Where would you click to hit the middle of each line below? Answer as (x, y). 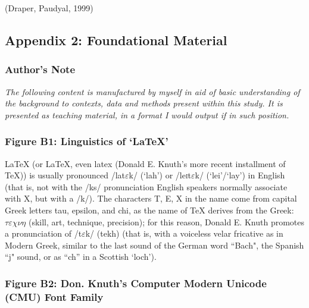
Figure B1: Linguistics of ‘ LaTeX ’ (87, 141)
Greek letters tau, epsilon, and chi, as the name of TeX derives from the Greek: (149, 210)
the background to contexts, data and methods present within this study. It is (144, 103)
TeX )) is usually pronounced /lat (65, 175)
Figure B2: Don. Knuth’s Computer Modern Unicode (136, 283)
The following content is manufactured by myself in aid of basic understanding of (152, 91)
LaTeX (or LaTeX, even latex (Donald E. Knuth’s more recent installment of (145, 163)
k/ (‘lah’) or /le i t (160, 175)
